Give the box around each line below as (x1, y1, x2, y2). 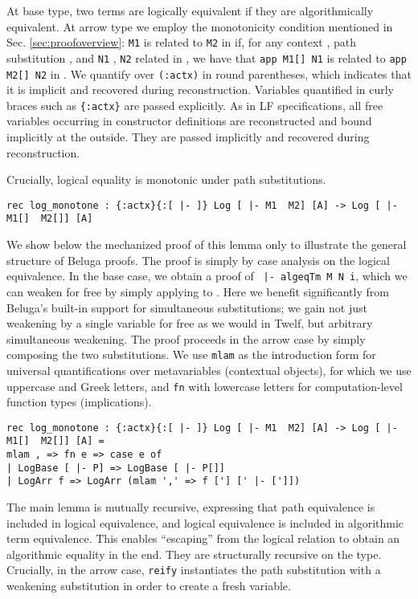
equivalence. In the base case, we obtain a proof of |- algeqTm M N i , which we (6, 267, 408, 284)
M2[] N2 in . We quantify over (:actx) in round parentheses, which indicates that (6, 65, 412, 82)
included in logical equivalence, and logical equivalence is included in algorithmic (6, 514, 404, 531)
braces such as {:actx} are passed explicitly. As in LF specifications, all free (6, 96, 383, 113)
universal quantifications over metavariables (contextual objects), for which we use (6, 361, 412, 378)
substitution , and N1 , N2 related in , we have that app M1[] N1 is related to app (6, 49, 407, 66)
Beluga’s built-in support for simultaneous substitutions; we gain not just (6, 299, 367, 316)
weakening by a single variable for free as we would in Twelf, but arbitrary (6, 315, 373, 332)
